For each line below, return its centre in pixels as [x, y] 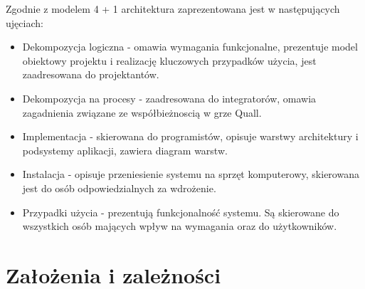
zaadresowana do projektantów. [91, 74]
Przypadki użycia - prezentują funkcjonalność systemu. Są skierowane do [181, 212]
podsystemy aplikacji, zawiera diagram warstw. [125, 150]
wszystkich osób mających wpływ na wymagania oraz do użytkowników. [180, 226]
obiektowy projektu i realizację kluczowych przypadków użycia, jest [169, 60]
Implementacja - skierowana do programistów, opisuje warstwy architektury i [190, 136]
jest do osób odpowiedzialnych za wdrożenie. [119, 188]
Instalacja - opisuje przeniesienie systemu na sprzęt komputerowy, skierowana [191, 174]
